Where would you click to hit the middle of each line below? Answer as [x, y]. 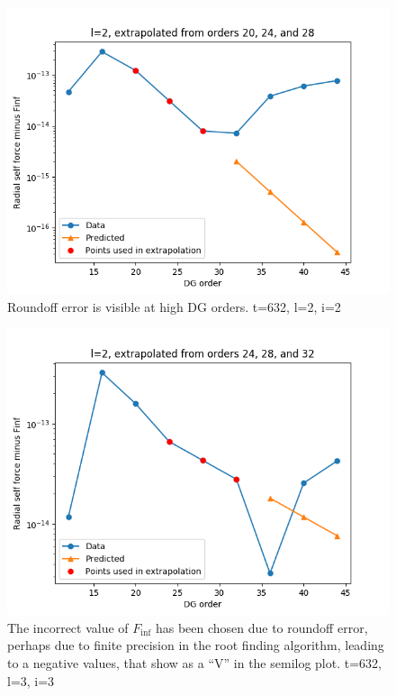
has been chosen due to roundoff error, [261, 627]
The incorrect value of [68, 627]
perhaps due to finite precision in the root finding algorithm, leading [196, 645]
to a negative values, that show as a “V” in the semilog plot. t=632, [194, 662]
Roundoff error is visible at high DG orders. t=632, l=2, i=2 [174, 306]
